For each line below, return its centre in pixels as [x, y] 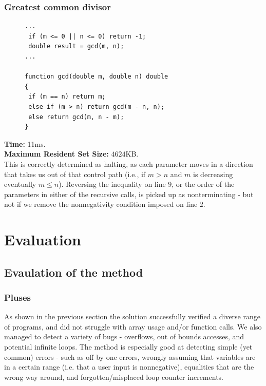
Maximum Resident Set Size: [56, 154]
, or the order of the [203, 184]
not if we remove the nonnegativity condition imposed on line [101, 204]
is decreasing [213, 174]
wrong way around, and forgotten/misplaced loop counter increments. [114, 377]
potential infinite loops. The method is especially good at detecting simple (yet [128, 347]
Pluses [18, 297]
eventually [20, 184]
